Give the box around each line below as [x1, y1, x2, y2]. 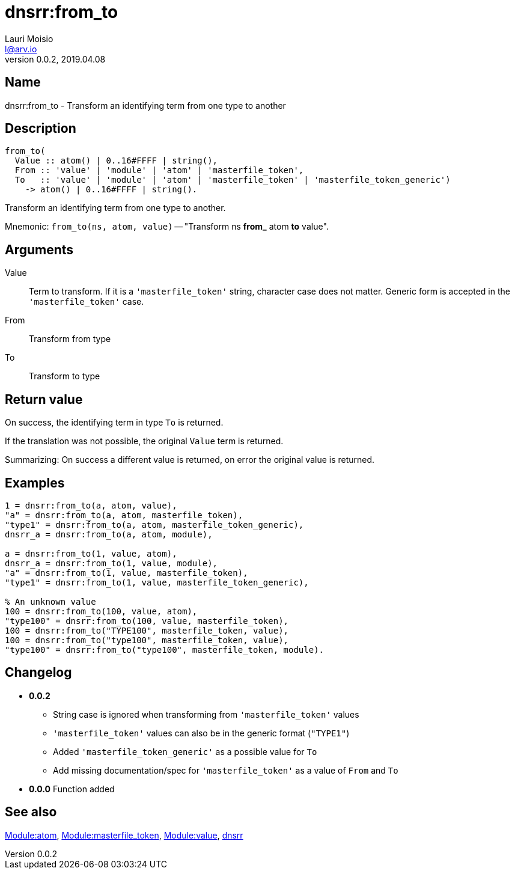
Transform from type [29, 334, 111, 344]
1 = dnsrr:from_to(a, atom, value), [5, 500, 177, 510]
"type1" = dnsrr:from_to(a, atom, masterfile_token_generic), [5, 519, 304, 530]
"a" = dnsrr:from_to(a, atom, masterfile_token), [5, 510, 243, 520]
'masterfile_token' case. [29, 296, 144, 307]
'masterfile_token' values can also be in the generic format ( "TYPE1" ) [53, 727, 350, 738]
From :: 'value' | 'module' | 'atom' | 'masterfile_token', [14, 165, 304, 176]
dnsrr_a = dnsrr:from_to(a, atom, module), [5, 529, 213, 539]
